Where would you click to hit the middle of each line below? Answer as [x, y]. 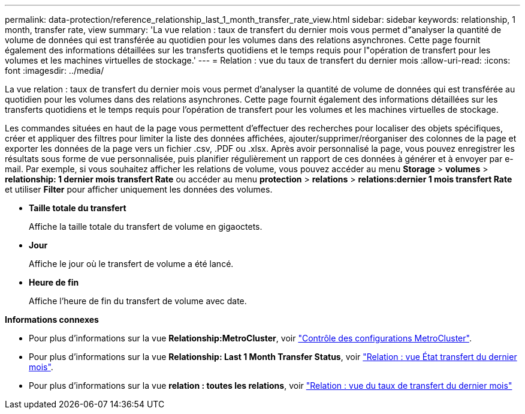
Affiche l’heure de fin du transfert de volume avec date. [138, 301]
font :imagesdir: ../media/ [55, 70]
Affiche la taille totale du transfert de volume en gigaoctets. [146, 226]
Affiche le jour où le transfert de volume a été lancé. [131, 264]
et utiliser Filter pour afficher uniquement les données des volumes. [139, 189]
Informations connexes [52, 319]
